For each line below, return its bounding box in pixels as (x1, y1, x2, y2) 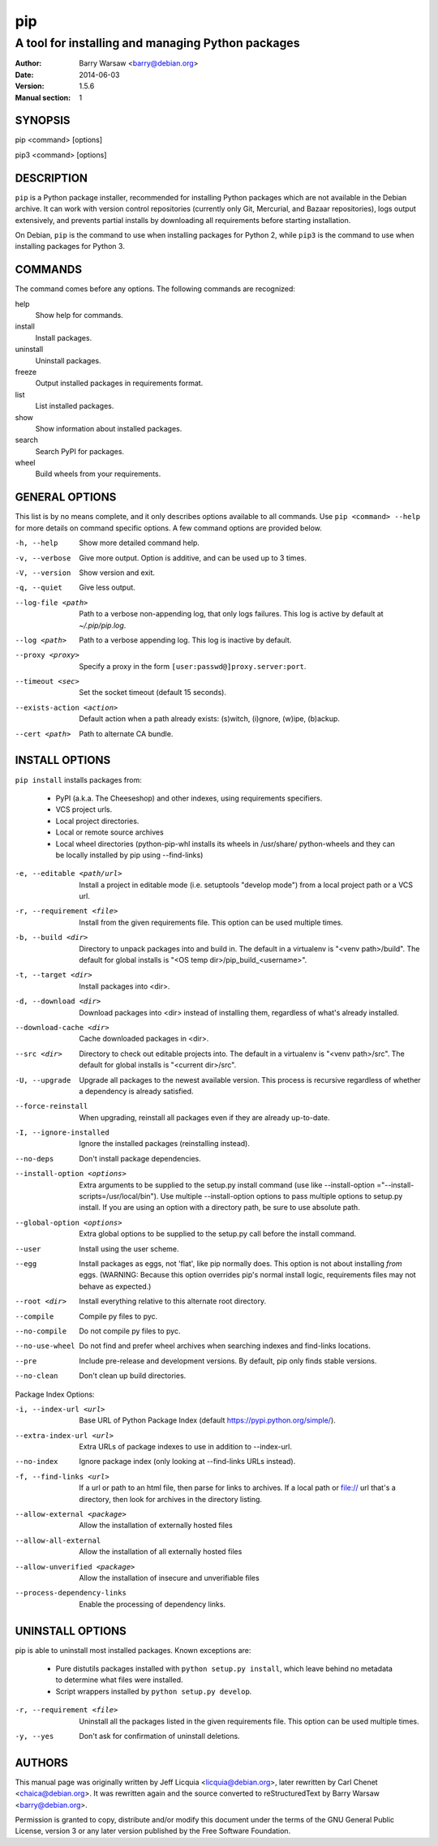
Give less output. (79, 582, 135, 592)
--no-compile (15, 1326, 67, 1336)
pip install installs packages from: (15, 775, 142, 784)
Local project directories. (55, 816, 140, 826)
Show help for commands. (35, 311, 123, 320)
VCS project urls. (55, 805, 113, 814)
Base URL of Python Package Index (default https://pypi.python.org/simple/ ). (79, 1415, 336, 1425)
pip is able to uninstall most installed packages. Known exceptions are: (15, 1645, 251, 1655)
